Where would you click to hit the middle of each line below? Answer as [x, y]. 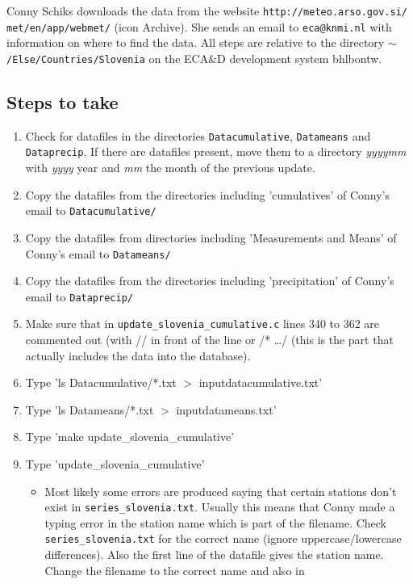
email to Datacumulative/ [91, 210]
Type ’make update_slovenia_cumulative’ [130, 437]
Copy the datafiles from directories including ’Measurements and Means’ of [211, 237]
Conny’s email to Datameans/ [98, 253]
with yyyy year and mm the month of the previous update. [170, 168]
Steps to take [63, 101]
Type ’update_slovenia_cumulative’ [115, 464]
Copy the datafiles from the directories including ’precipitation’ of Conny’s [210, 281]
